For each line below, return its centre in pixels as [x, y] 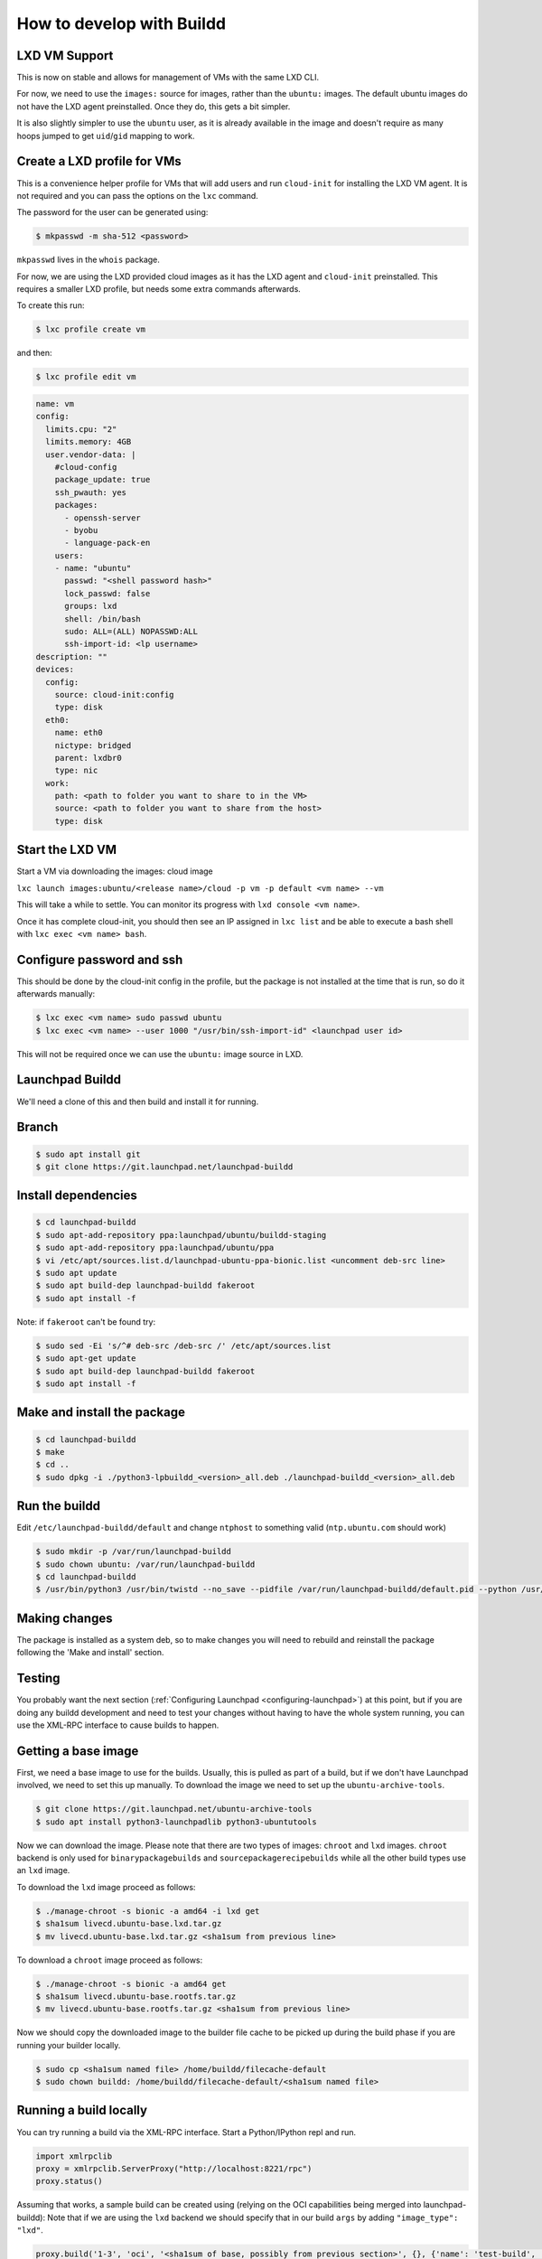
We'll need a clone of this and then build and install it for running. [138, 1101]
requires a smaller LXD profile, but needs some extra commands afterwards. [159, 289]
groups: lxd [91, 606]
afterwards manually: [56, 994]
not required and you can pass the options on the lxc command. [138, 195]
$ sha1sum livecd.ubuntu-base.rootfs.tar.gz [136, 1996]
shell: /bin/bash [103, 619]
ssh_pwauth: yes [90, 492]
